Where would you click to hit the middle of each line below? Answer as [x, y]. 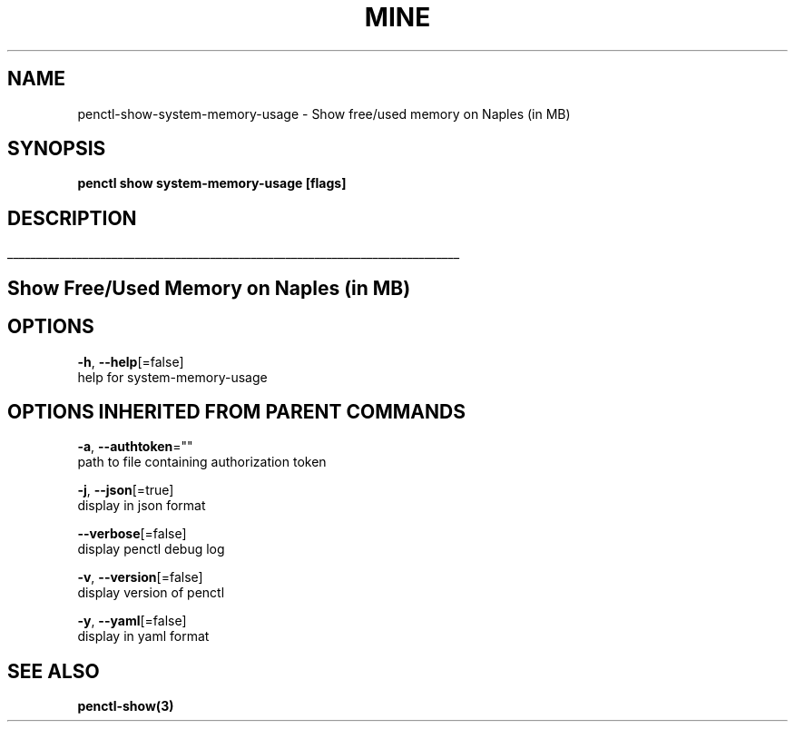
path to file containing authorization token [202, 462]
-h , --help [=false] [131, 361]
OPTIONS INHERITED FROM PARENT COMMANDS [236, 411]
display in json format [142, 506]
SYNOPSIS [57, 149]
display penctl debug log [151, 549]
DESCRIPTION [72, 218]
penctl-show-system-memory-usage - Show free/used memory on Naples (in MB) [324, 113]
